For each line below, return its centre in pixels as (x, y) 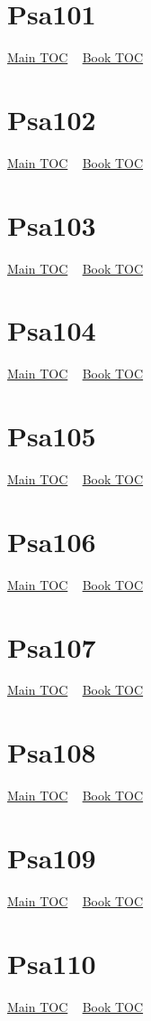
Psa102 (52, 119)
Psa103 (52, 225)
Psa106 (52, 541)
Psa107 (52, 646)
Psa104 (52, 330)
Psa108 (52, 752)
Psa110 (52, 963)
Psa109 (52, 857)
